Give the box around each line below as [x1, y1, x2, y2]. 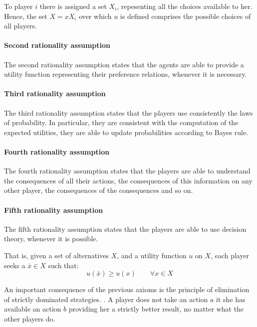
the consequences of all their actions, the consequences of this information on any [4, 175, 253, 185]
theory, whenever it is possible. [4, 233, 98, 244]
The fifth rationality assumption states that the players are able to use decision [4, 223, 247, 234]
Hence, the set [4, 10, 47, 21]
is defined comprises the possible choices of [120, 10, 251, 21]
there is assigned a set [39, 1, 107, 11]
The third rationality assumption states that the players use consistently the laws [4, 107, 253, 118]
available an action [4, 304, 61, 314]
